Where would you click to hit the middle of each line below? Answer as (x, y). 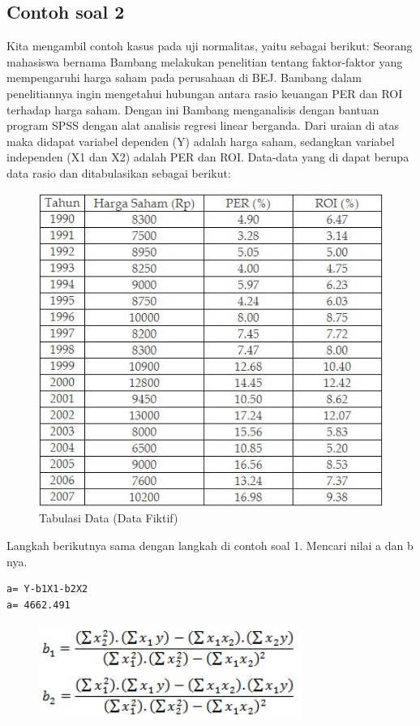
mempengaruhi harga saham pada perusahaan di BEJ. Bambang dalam (184, 77)
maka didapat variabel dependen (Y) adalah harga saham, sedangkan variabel (201, 141)
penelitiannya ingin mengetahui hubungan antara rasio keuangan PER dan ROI (205, 93)
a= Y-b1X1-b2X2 (47, 589)
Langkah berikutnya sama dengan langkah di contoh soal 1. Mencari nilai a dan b (210, 545)
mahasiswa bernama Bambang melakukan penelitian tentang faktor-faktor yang (205, 61)
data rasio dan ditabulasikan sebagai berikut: (119, 172)
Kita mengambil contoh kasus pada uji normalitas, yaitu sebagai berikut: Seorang (210, 46)
